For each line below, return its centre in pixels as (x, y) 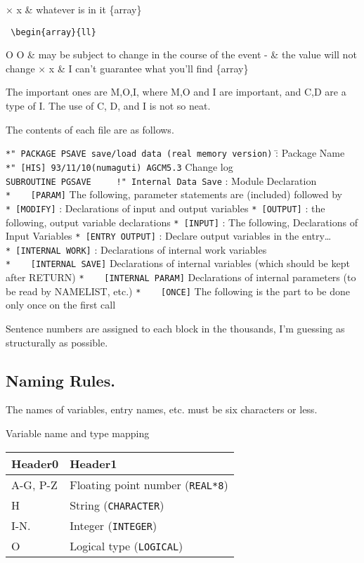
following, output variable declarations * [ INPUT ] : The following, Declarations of (182, 222)
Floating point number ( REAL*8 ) (149, 484)
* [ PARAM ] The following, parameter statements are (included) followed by (174, 194)
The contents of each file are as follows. (90, 129)
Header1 (93, 463)
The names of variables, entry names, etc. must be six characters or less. (162, 409)
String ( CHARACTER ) (117, 505)
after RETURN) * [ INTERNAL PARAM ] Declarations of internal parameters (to (181, 277)
